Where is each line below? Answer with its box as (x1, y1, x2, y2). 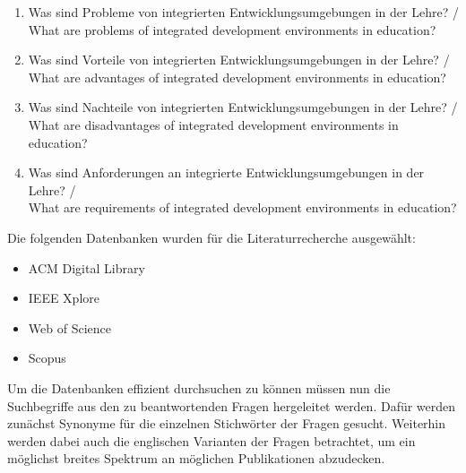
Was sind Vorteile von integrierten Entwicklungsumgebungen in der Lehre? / (28, 50, 450, 69)
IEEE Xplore (28, 288, 99, 307)
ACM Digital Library (28, 258, 145, 277)
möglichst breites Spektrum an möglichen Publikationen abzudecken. (7, 449, 385, 468)
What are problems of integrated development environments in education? (28, 20, 436, 39)
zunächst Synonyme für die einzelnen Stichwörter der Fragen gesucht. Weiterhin (7, 414, 446, 433)
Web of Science (28, 318, 111, 337)
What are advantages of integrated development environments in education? (28, 67, 446, 86)
